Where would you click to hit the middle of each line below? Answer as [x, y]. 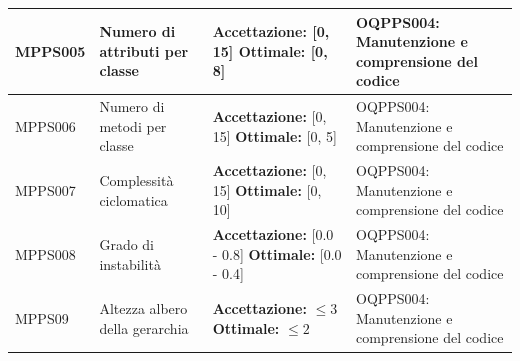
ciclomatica [133, 199]
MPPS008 [45, 253]
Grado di [127, 243]
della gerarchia [144, 327]
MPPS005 [50, 50]
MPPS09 [42, 317]
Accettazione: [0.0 [273, 234]
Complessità [136, 179]
